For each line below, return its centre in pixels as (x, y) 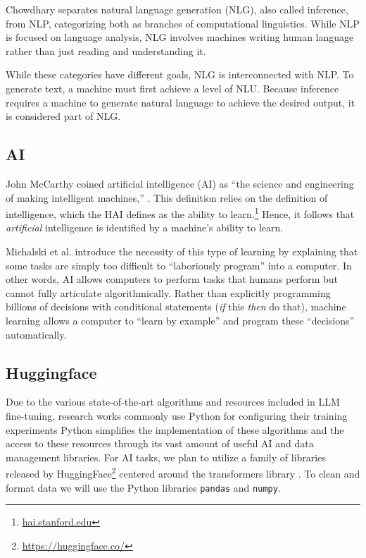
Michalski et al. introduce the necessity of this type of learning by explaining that (182, 251)
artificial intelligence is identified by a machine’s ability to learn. (145, 228)
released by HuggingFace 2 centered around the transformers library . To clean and (183, 472)
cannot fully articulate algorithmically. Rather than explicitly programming (168, 292)
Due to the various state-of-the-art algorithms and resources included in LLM (173, 402)
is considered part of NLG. (63, 116)
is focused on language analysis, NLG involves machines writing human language (180, 37)
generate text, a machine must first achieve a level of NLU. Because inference (172, 88)
